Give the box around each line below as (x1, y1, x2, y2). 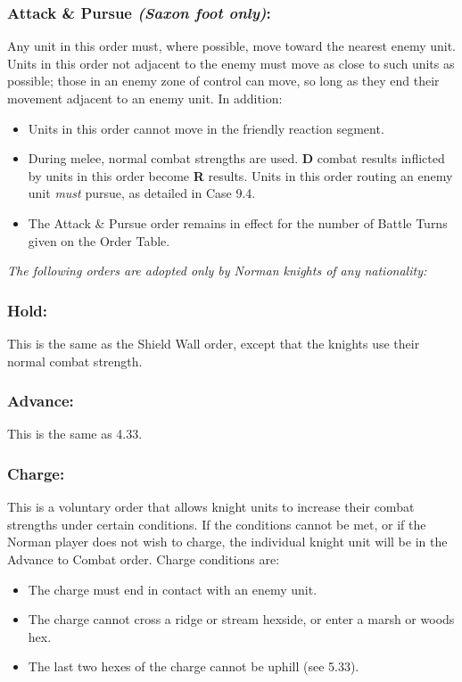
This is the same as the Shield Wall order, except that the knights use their (7, 333, 420, 352)
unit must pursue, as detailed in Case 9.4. (28, 184, 256, 202)
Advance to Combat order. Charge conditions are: (7, 549, 280, 568)
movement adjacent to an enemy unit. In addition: (7, 89, 283, 107)
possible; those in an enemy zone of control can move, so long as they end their (7, 71, 440, 90)
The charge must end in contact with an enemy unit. (28, 579, 318, 598)
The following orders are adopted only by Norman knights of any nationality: (7, 261, 427, 280)
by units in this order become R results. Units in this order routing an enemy (28, 166, 453, 185)
